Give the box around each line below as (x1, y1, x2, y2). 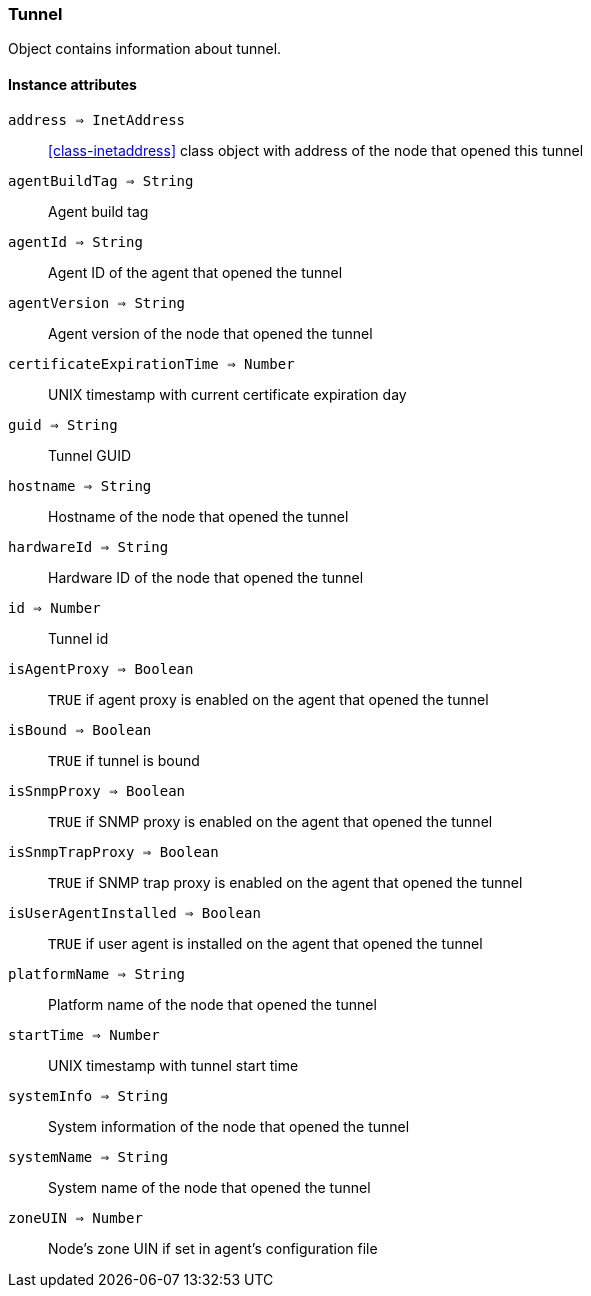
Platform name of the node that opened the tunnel (48, 995, 377, 1013)
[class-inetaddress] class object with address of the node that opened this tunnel (48, 141, 584, 159)
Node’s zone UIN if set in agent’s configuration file (48, 1239, 378, 1257)
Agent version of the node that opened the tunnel (48, 324, 373, 342)
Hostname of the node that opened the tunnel (48, 507, 349, 525)
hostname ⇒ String (8, 477, 152, 494)
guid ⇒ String (8, 416, 118, 433)
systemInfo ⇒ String (8, 1087, 169, 1104)
